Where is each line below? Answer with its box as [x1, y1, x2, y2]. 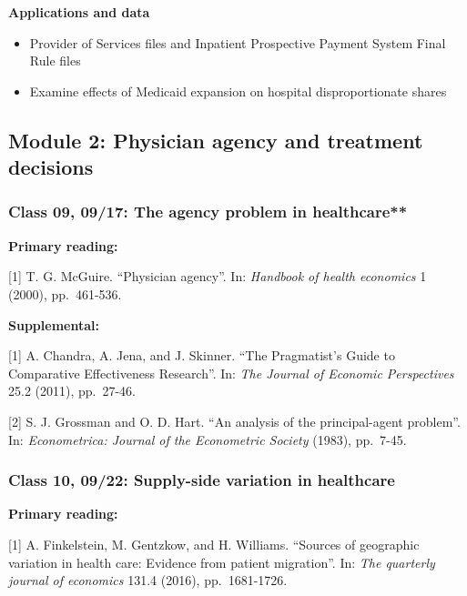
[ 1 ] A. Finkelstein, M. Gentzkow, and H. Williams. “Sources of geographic [8, 534, 420, 553]
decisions [8, 153, 94, 181]
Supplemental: [8, 315, 99, 334]
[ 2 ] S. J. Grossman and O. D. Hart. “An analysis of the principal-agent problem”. [8, 411, 461, 430]
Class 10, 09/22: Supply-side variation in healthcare [8, 469, 395, 491]
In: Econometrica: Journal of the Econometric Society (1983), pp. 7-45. [8, 429, 407, 449]
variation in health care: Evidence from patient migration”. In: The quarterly [8, 552, 435, 571]
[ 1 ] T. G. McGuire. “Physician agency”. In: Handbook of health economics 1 [8, 267, 427, 286]
